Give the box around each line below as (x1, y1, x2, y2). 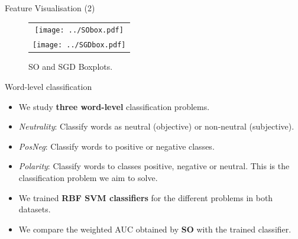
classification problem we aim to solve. (18, 171, 158, 183)
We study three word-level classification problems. (18, 100, 210, 112)
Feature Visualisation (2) (5, 2, 95, 14)
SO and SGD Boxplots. (28, 60, 113, 73)
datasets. (18, 203, 51, 215)
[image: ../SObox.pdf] (34, 26, 124, 35)
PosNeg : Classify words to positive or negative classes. (18, 140, 215, 152)
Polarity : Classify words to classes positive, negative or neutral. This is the (18, 160, 290, 172)
